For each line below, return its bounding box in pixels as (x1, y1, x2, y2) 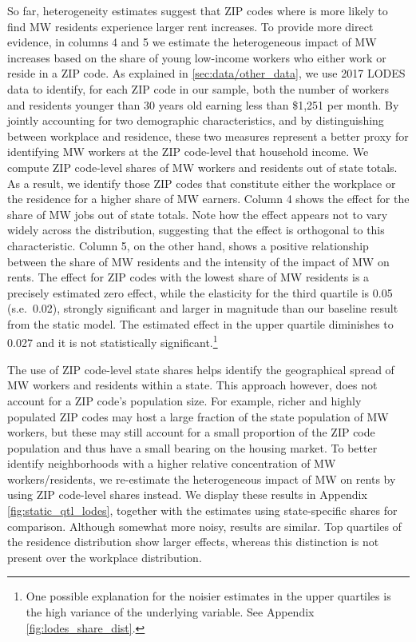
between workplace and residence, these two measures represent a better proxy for (7, 127, 409, 144)
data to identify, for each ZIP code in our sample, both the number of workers (7, 80, 390, 97)
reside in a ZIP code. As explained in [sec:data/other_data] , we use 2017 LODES (7, 65, 406, 82)
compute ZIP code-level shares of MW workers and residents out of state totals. (7, 158, 398, 175)
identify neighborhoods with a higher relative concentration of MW (7, 455, 336, 472)
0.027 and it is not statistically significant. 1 (7, 332, 218, 351)
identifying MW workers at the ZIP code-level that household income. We (7, 143, 369, 160)
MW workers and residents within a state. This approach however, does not (7, 377, 378, 393)
